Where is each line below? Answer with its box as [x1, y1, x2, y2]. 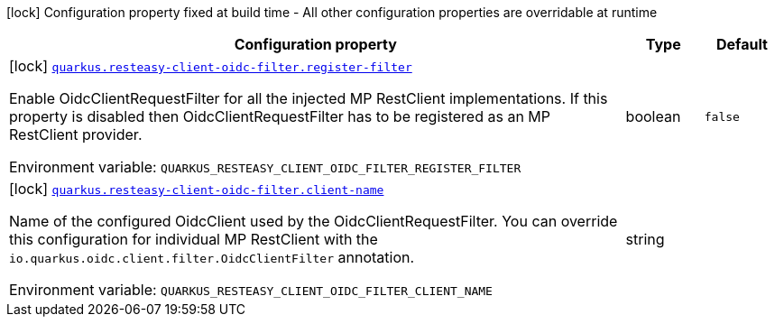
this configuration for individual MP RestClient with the [9, 230, 378, 248]
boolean [625, 107, 681, 125]
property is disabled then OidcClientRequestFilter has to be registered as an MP [9, 107, 551, 125]
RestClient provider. [9, 125, 143, 143]
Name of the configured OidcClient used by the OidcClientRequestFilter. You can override [9, 212, 618, 230]
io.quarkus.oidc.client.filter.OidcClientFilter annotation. [9, 248, 415, 266]
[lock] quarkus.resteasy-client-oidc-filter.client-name [9, 180, 384, 198]
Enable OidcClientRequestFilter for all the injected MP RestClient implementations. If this [9, 89, 608, 107]
